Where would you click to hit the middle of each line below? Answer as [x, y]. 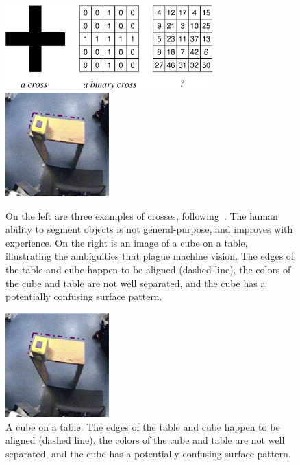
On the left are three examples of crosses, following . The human [142, 215]
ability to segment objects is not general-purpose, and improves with [149, 229]
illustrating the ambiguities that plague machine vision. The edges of [150, 256]
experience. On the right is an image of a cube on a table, [127, 242]
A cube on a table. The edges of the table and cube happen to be [143, 426]
